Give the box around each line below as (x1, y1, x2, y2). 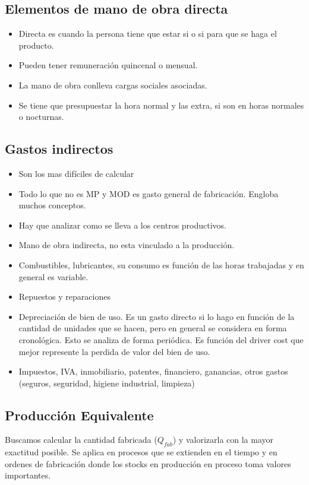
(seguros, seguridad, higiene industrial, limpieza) (18, 376, 195, 389)
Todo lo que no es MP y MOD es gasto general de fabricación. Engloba (18, 187, 279, 199)
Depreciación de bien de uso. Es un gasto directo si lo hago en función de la (18, 310, 295, 322)
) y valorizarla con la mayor (172, 433, 274, 446)
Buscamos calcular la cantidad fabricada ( (5, 433, 157, 446)
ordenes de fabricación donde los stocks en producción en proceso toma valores (5, 457, 291, 470)
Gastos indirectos (5, 140, 113, 158)
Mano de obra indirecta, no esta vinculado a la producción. (18, 239, 235, 251)
